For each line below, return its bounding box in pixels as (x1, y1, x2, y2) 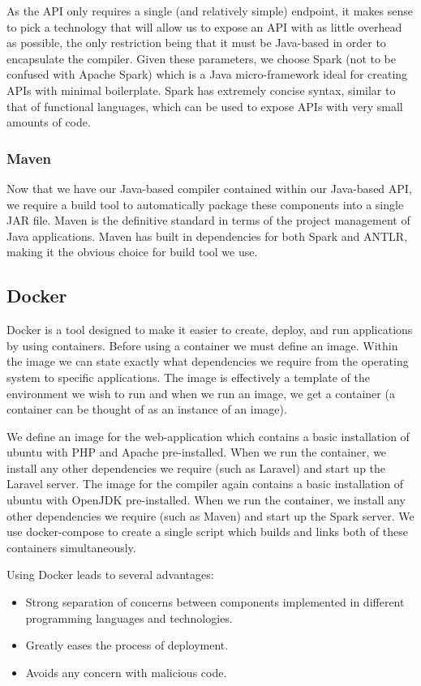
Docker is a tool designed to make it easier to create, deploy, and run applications (6, 321, 413, 338)
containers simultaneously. (6, 538, 136, 555)
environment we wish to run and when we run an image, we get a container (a (6, 384, 395, 401)
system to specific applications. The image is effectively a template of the (6, 368, 370, 385)
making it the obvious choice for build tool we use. (6, 243, 258, 260)
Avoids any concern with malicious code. (25, 663, 227, 680)
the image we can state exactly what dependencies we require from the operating (6, 353, 409, 370)
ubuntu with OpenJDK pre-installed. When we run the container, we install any (6, 491, 406, 508)
